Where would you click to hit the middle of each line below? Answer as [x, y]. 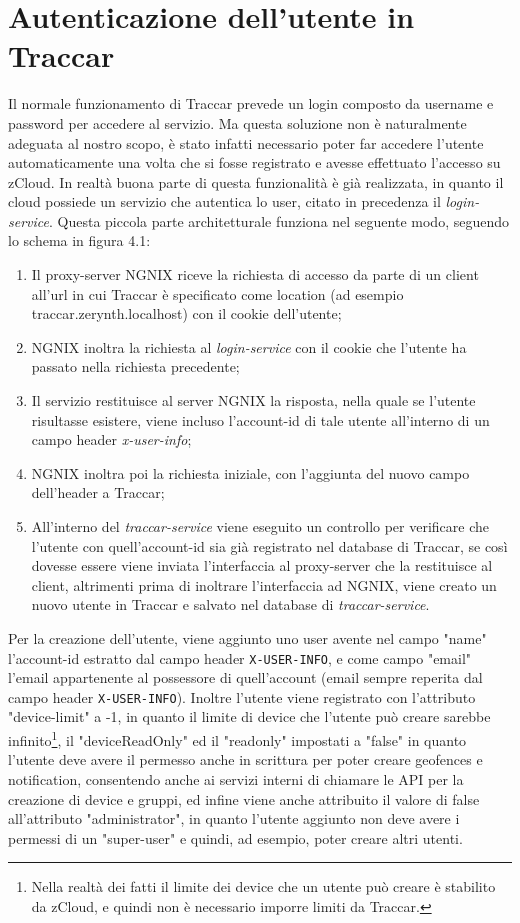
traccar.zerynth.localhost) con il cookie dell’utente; [186, 313]
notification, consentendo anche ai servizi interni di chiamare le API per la [236, 778]
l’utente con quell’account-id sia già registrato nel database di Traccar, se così [269, 545]
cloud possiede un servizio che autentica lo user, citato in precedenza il [224, 201]
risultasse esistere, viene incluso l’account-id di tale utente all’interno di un [260, 419]
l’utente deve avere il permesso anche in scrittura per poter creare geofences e [245, 759]
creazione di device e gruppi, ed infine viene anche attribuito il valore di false [244, 798]
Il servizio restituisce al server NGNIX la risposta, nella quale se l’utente [253, 400]
